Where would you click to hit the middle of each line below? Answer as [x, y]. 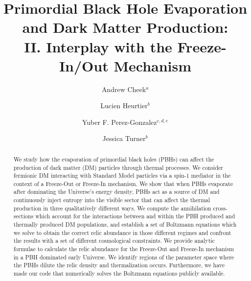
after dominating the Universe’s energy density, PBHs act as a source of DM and [116, 192]
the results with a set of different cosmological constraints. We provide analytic [114, 241]
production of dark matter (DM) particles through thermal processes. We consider [118, 167]
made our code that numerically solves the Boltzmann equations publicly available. [119, 273]
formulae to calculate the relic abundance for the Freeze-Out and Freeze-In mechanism [124, 249]
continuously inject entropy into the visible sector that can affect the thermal [112, 200]
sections [23, 216]
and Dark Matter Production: [125, 27]
